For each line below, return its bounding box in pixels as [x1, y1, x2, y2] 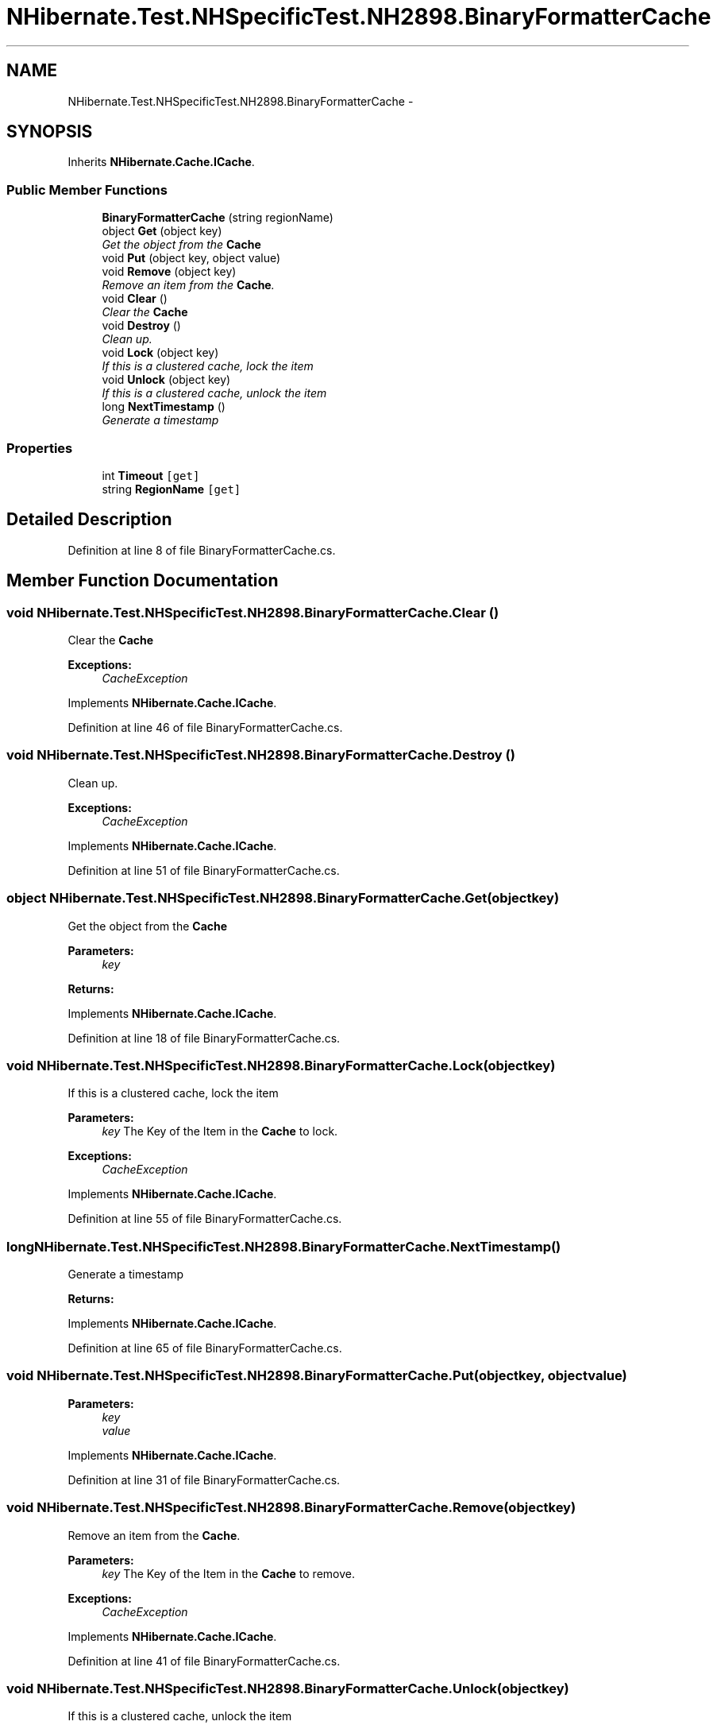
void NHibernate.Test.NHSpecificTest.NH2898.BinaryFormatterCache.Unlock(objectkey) [6, 1680, 569, 1696]
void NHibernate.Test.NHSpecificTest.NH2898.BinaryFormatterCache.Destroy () [6, 747, 515, 764]
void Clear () [102, 292, 168, 306]
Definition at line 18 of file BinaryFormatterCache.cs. [67, 1031, 341, 1045]
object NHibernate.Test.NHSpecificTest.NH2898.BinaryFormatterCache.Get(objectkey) [6, 890, 560, 907]
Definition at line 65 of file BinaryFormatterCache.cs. [67, 1341, 342, 1355]
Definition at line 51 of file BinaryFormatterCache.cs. [67, 863, 340, 877]
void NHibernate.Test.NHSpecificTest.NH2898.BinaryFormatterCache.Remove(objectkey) [6, 1499, 576, 1516]
